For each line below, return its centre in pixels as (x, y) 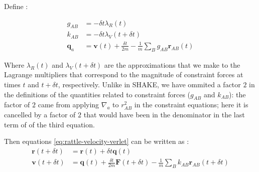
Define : (16, 6)
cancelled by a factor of (40, 114)
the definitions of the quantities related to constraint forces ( (97, 94)
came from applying (69, 105)
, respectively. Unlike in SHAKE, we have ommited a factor (149, 84)
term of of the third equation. (49, 124)
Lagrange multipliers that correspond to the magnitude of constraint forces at (124, 74)
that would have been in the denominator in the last (164, 114)
